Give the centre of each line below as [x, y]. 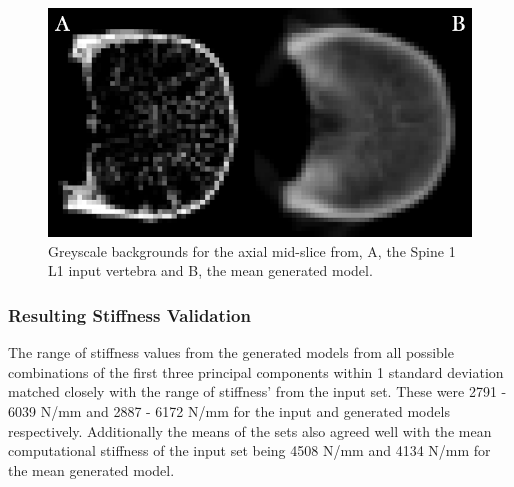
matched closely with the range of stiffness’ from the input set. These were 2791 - [257, 391]
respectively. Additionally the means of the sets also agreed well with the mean [250, 430]
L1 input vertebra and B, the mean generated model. [210, 270]
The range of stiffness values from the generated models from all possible [231, 352]
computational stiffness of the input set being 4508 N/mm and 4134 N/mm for [249, 450]
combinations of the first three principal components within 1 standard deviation [256, 371]
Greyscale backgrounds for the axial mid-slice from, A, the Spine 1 [252, 250]
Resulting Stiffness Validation [129, 314]
